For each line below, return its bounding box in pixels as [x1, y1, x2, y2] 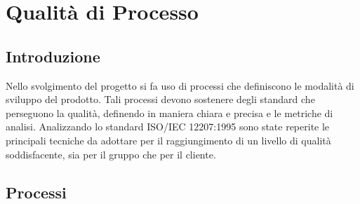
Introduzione [6, 45, 100, 67]
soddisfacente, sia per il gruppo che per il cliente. [6, 147, 216, 161]
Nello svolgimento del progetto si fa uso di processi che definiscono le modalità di [6, 78, 354, 93]
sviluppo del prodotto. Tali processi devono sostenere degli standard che [6, 92, 315, 107]
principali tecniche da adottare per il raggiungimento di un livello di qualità [6, 132, 331, 147]
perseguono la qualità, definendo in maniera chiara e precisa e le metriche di [6, 105, 333, 120]
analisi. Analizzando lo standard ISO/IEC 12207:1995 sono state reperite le [6, 119, 330, 134]
